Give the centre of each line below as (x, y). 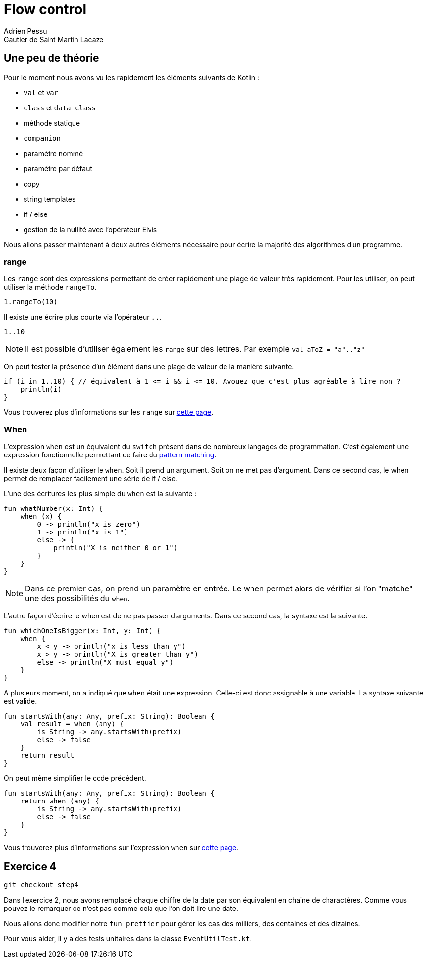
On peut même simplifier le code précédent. (75, 778)
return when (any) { (60, 801)
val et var (41, 92)
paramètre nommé (53, 153)
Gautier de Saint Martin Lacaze (54, 39)
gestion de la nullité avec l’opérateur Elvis (90, 229)
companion (42, 138)
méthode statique (52, 123)
